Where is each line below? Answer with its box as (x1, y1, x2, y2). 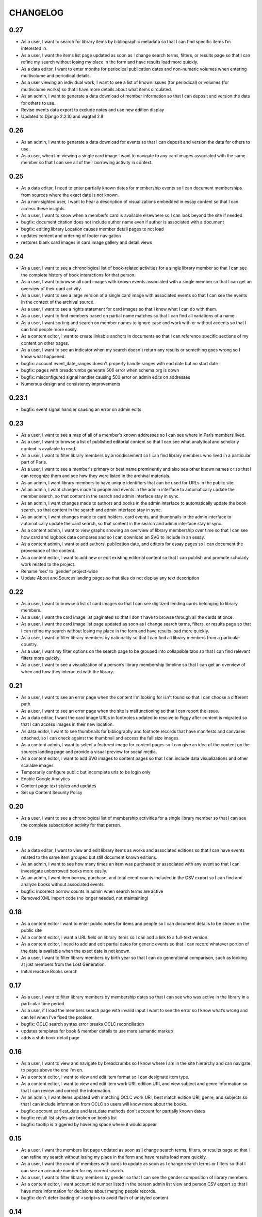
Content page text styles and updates (21, 783, 97, 789)
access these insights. (21, 205, 66, 211)
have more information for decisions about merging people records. (21, 1188, 157, 1194)
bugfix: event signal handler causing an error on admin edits (21, 406, 142, 412)
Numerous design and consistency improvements (21, 381, 121, 387)
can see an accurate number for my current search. (21, 1167, 125, 1173)
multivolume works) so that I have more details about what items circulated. (21, 86, 172, 92)
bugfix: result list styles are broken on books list (21, 1115, 117, 1121)
